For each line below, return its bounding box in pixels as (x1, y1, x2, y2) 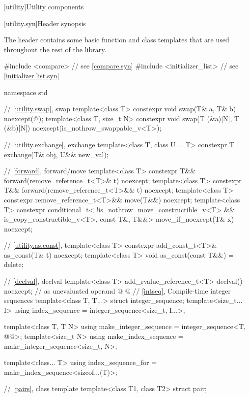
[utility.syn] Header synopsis (4, 18, 86, 28)
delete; (4, 259, 24, 269)
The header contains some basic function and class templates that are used (4, 34, 229, 45)
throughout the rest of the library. (4, 44, 107, 54)
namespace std (4, 87, 48, 97)
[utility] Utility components (4, 1, 84, 11)
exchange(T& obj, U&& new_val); (4, 149, 109, 159)
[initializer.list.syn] (4, 70, 59, 80)
